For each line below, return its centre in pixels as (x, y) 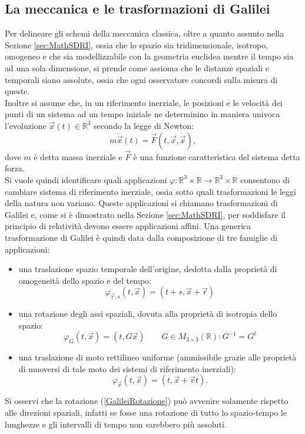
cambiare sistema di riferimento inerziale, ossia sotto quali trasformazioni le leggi (150, 191)
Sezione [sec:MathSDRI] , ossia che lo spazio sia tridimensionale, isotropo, (137, 44)
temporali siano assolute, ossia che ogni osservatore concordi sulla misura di (141, 79)
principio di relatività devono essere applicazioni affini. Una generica (128, 226)
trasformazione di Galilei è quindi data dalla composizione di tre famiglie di (141, 237)
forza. (15, 168)
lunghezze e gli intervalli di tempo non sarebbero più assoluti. (116, 424)
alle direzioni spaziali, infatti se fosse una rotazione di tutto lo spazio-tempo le (146, 413)
